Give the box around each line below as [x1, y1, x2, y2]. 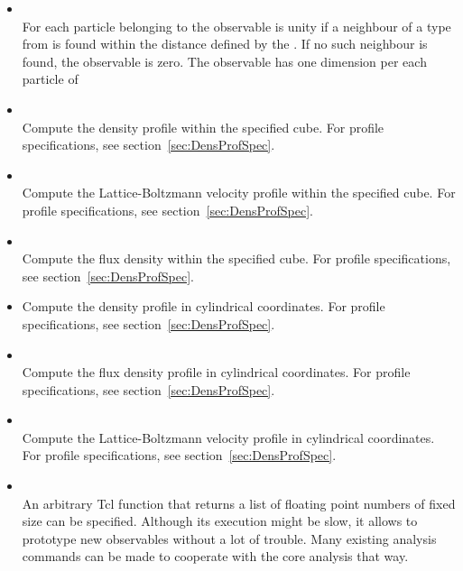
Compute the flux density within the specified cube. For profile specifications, [22, 249, 451, 268]
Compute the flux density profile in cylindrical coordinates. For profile [22, 363, 411, 382]
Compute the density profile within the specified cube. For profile [22, 117, 384, 136]
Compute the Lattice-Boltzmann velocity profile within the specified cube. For [22, 183, 456, 202]
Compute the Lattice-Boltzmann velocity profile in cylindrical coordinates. [22, 428, 435, 447]
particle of [22, 69, 79, 88]
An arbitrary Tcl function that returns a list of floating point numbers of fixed [22, 493, 456, 512]
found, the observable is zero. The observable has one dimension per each [22, 51, 427, 70]
